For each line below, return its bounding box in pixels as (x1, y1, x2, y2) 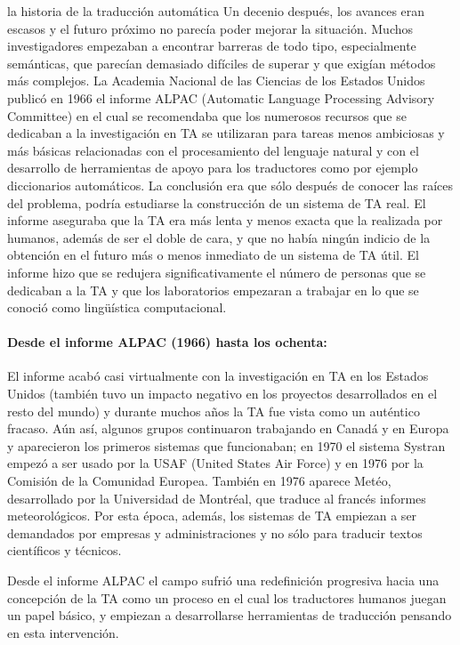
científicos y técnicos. (7, 541, 122, 560)
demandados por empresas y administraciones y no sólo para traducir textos (7, 523, 423, 542)
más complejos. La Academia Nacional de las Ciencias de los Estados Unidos (7, 71, 425, 90)
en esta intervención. (7, 623, 119, 641)
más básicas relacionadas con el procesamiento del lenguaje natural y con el (7, 141, 419, 159)
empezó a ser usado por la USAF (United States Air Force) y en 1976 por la (7, 454, 424, 472)
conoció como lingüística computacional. (7, 298, 227, 317)
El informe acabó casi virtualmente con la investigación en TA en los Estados (7, 367, 429, 385)
